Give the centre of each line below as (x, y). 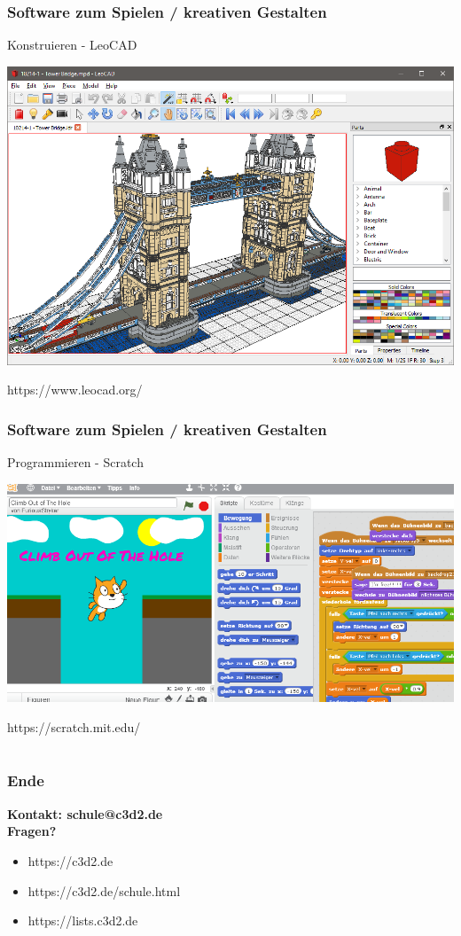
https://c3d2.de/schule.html (104, 890)
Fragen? (32, 831)
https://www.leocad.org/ (75, 390)
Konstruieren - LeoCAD (72, 45)
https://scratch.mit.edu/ (74, 726)
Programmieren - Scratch (75, 462)
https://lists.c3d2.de (83, 920)
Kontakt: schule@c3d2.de (85, 813)
